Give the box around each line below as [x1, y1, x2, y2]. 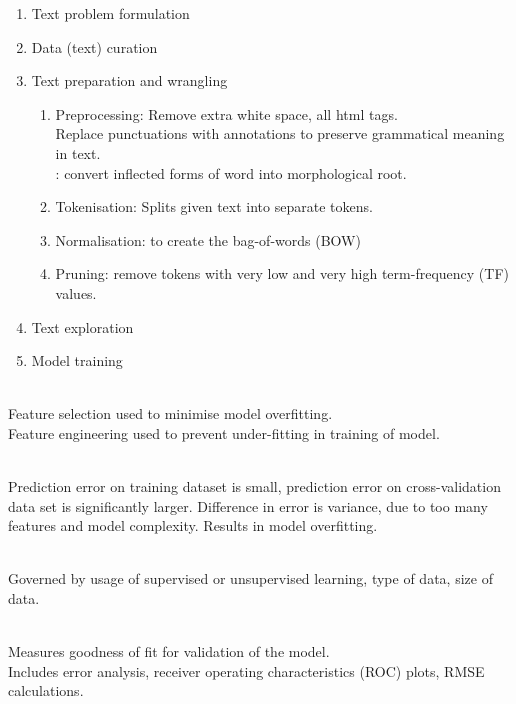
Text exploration [31, 316, 134, 337]
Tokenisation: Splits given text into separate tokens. [55, 196, 373, 217]
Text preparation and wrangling [31, 70, 228, 91]
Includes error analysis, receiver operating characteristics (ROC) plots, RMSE [8, 660, 485, 681]
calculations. [8, 680, 84, 701]
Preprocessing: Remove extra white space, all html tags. [55, 103, 398, 124]
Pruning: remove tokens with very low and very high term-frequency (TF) [55, 263, 509, 284]
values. [55, 282, 97, 303]
